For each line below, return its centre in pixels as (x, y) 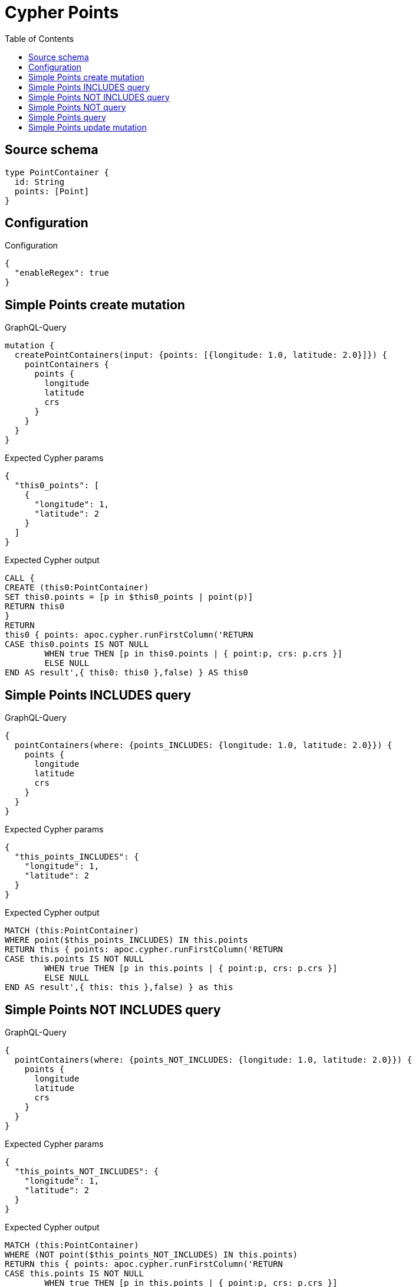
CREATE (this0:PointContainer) (77, 588)
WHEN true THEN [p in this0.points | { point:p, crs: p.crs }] (194, 654)
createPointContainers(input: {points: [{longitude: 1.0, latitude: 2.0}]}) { (201, 355)
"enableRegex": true (62, 273)
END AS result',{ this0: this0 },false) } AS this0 (127, 673)
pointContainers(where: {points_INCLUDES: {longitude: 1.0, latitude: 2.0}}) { (203, 745)
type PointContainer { (57, 172)
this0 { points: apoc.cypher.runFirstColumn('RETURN (129, 635)
